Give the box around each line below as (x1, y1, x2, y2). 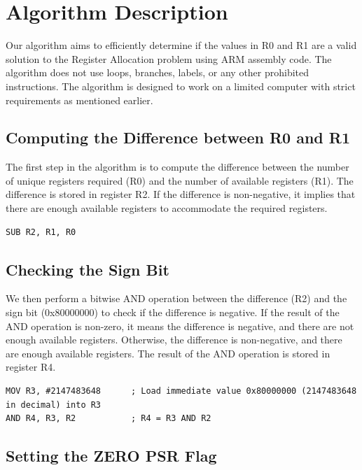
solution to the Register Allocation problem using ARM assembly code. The (6, 51, 332, 66)
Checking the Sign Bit (6, 258, 169, 280)
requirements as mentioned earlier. (6, 92, 153, 107)
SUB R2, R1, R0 (6, 227, 76, 237)
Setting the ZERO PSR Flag (6, 445, 217, 467)
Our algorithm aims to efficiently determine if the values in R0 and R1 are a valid (6, 38, 357, 52)
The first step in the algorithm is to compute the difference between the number (6, 159, 349, 174)
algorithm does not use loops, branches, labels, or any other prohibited (6, 65, 309, 80)
